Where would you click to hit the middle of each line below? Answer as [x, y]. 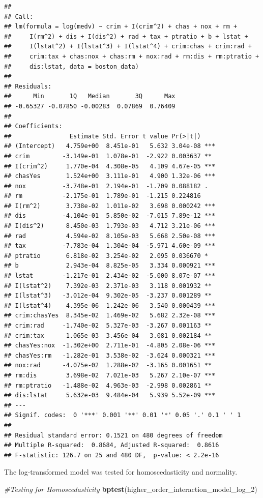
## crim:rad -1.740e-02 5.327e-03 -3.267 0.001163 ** [108, 326]
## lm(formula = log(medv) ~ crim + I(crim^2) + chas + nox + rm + [121, 27]
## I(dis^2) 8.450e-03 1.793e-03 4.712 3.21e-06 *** [110, 226]
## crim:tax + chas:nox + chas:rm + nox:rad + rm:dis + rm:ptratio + [132, 56]
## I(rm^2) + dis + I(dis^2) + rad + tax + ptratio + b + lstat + [126, 36]
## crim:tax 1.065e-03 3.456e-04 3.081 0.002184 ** [108, 335]
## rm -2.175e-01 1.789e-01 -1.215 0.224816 [103, 196]
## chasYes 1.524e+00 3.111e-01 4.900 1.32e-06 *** [110, 176]
